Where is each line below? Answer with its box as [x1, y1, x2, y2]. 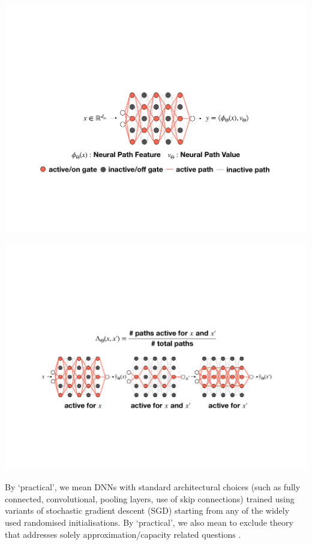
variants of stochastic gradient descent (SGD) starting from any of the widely [5, 504, 290, 517]
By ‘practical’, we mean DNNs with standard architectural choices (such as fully [5, 481, 301, 493]
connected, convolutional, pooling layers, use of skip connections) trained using [5, 492, 295, 505]
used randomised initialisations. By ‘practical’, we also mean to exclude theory [5, 516, 293, 528]
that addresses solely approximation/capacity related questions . [5, 528, 241, 540]
